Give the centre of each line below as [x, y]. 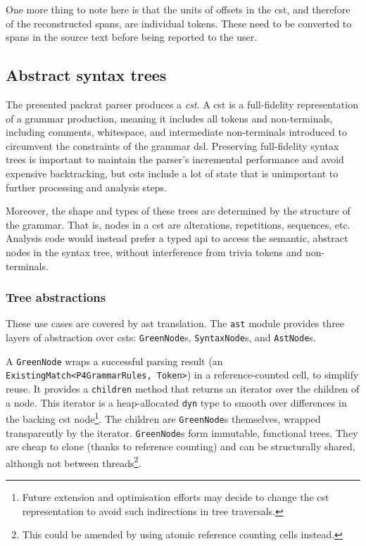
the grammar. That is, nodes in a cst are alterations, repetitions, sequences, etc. [178, 224]
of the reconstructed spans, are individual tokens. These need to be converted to [179, 23]
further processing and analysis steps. [86, 187]
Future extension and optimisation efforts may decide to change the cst [176, 497]
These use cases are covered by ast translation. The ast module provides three [175, 323]
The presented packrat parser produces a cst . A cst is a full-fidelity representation [182, 104]
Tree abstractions [56, 297]
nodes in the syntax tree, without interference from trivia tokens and [154, 252]
